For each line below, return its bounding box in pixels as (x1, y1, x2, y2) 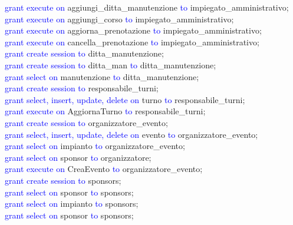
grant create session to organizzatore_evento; (5, 116, 168, 128)
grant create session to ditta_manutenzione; (5, 47, 164, 59)
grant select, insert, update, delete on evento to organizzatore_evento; (5, 128, 258, 140)
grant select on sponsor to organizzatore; (5, 151, 152, 163)
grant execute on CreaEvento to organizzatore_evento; (5, 163, 203, 175)
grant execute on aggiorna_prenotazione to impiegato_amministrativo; (5, 24, 262, 37)
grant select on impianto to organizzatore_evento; (5, 140, 185, 152)
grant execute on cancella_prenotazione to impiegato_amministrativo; (5, 35, 259, 48)
